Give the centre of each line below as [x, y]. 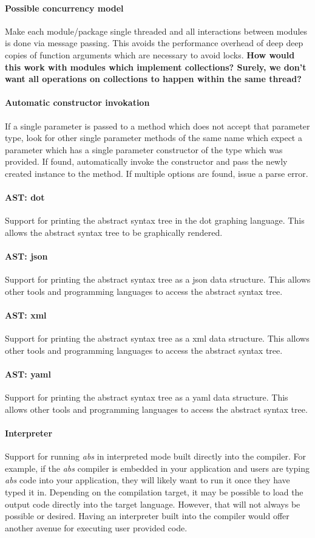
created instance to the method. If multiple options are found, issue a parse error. [157, 173]
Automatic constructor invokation [77, 102]
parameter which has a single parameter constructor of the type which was [144, 149]
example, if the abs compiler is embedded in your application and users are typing [157, 468]
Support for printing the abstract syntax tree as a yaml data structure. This [147, 397]
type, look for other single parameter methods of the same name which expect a [154, 138]
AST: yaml [28, 374]
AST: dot [25, 197]
